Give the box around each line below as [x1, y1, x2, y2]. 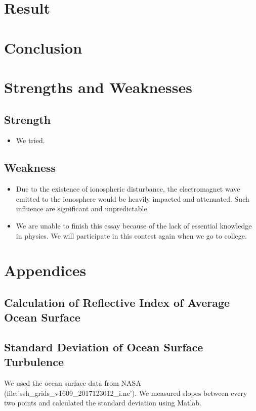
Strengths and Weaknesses [4, 76, 192, 97]
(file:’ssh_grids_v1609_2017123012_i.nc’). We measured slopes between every [4, 387, 247, 398]
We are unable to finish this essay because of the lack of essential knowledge [16, 220, 252, 231]
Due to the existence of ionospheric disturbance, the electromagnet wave [16, 184, 240, 194]
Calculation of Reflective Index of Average [4, 294, 230, 310]
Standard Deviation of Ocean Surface [4, 339, 203, 355]
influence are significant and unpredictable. [16, 203, 149, 214]
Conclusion [4, 37, 82, 58]
